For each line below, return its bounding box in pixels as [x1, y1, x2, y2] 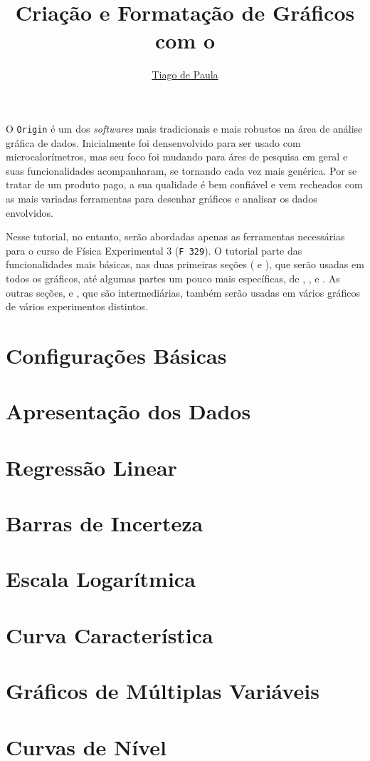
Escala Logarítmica [6, 564, 196, 593]
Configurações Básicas [6, 340, 227, 369]
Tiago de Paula [152, 67, 218, 82]
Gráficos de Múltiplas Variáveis [6, 676, 319, 705]
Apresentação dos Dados [6, 397, 251, 426]
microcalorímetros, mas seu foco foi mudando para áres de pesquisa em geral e [6, 149, 348, 164]
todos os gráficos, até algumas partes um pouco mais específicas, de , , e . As [6, 270, 340, 285]
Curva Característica [6, 620, 213, 649]
